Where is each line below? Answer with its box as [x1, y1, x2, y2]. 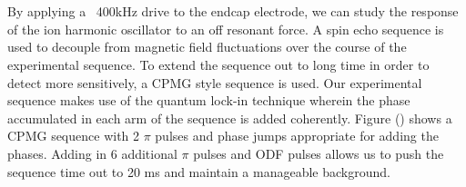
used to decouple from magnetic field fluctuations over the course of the [7, 37, 407, 56]
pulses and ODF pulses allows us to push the [193, 143, 444, 162]
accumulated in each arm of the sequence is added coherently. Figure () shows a [7, 108, 452, 127]
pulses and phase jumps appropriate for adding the [155, 126, 439, 145]
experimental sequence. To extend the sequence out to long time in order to [7, 54, 430, 74]
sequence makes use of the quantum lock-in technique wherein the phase [7, 91, 410, 110]
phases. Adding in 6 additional [7, 143, 177, 162]
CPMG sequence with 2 [7, 126, 140, 145]
